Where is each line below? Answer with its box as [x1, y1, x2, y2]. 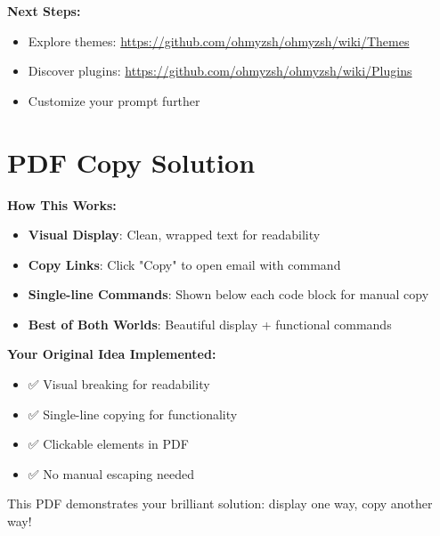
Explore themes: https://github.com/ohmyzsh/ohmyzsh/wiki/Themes [28, 31, 410, 50]
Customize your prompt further [28, 91, 200, 110]
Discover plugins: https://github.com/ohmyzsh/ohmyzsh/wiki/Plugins [28, 61, 412, 80]
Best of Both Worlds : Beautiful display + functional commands [28, 314, 392, 333]
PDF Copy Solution [7, 143, 256, 180]
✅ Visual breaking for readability [28, 375, 210, 394]
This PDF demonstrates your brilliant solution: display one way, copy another [7, 494, 433, 513]
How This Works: [7, 195, 117, 214]
